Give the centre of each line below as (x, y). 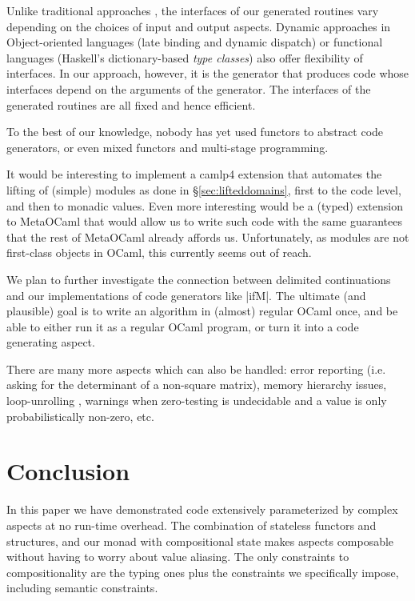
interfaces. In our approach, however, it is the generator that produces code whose (208, 73)
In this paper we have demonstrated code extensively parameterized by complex (202, 509)
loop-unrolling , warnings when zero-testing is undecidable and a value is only (197, 401)
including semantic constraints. (82, 588)
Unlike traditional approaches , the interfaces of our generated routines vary (193, 10)
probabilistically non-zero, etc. (80, 416)
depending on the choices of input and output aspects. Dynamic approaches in (199, 26)
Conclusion (68, 471)
